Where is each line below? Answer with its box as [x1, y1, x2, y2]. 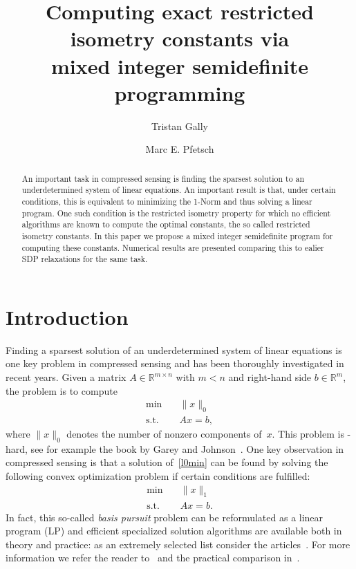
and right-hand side [228, 370, 312, 384]
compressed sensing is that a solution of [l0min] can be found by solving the [6, 455, 328, 469]
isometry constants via [70, 24, 290, 53]
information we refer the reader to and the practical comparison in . [6, 550, 300, 565]
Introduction [6, 302, 129, 330]
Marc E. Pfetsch [145, 142, 214, 156]
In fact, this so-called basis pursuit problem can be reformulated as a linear [6, 510, 324, 524]
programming [114, 78, 245, 106]
